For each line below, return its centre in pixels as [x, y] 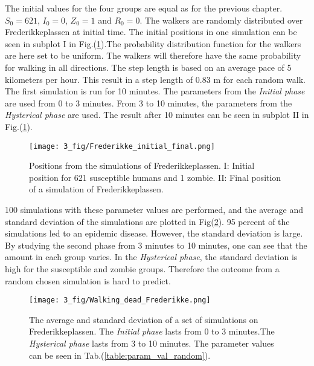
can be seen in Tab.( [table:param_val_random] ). [120, 355]
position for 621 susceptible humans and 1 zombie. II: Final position [155, 177]
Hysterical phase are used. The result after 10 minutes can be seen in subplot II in [157, 115]
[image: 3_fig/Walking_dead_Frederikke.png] [120, 300]
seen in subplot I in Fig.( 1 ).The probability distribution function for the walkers [153, 43]
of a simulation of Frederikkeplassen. [96, 189]
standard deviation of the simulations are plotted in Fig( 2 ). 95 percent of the [147, 221]
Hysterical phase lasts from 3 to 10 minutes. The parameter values [152, 343]
